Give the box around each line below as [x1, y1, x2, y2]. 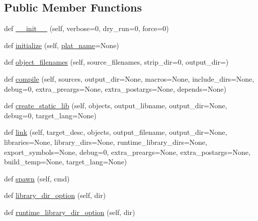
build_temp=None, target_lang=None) [4, 156, 127, 167]
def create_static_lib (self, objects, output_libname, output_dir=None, [4, 100, 227, 111]
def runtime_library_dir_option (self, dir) [4, 206, 135, 217]
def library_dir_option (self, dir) [4, 190, 106, 200]
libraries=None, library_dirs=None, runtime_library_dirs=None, [4, 136, 207, 147]
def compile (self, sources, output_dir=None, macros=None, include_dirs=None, [4, 73, 254, 84]
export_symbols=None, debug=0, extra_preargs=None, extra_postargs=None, [4, 146, 250, 157]
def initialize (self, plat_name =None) [4, 40, 119, 50]
